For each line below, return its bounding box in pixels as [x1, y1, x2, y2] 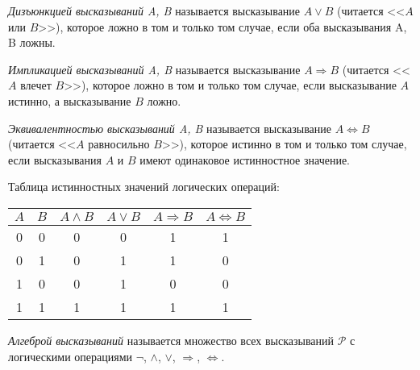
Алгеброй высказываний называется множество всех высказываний [8, 331, 335, 348]
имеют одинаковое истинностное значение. [139, 151, 350, 168]
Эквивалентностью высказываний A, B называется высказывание [8, 119, 332, 136]
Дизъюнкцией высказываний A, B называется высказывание [8, 2, 301, 19]
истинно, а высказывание [8, 92, 131, 109]
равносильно [88, 135, 150, 152]
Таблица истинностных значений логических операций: [8, 178, 280, 195]
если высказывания [8, 151, 102, 168]
